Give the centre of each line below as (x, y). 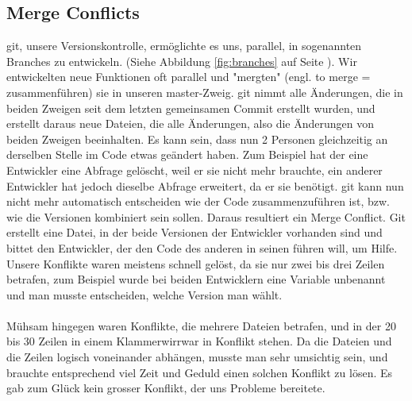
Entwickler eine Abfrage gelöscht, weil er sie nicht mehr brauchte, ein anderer (194, 170)
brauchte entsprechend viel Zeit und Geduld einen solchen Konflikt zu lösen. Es (200, 372)
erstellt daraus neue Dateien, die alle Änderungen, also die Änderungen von (190, 123)
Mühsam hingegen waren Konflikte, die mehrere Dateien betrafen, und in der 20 (201, 325)
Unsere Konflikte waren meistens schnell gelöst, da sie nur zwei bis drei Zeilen (196, 263)
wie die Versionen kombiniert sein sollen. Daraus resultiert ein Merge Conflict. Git (206, 216)
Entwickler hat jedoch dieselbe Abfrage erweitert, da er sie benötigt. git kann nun (205, 185)
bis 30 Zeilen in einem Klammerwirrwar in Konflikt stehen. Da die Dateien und (199, 341)
